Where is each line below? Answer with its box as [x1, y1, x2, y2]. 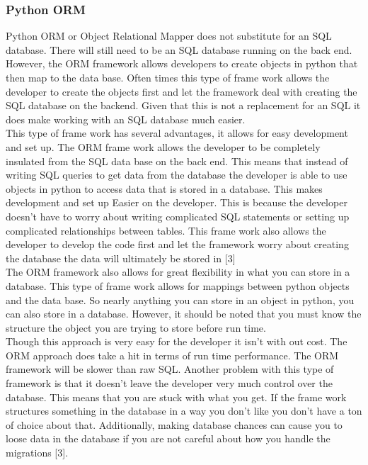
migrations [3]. [6, 445, 69, 460]
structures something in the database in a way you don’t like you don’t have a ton [6, 403, 362, 418]
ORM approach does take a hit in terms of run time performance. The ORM [6, 347, 339, 362]
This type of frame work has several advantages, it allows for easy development [6, 125, 348, 140]
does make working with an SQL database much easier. [6, 111, 246, 126]
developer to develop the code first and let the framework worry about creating [6, 237, 349, 252]
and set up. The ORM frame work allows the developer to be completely [6, 139, 321, 154]
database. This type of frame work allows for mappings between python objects [6, 278, 350, 293]
